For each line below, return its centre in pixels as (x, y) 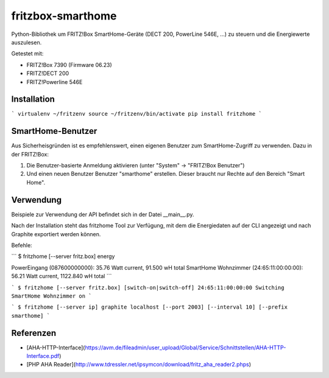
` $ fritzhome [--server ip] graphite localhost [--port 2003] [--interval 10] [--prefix (149, 307)
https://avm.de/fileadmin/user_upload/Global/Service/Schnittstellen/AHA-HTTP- (186, 348)
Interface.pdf (43, 355)
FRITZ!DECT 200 (48, 74)
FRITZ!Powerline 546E (55, 82)
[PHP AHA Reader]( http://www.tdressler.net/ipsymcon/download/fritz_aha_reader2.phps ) (139, 365)
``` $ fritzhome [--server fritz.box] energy (63, 256)
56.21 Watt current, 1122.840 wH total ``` (62, 276)
